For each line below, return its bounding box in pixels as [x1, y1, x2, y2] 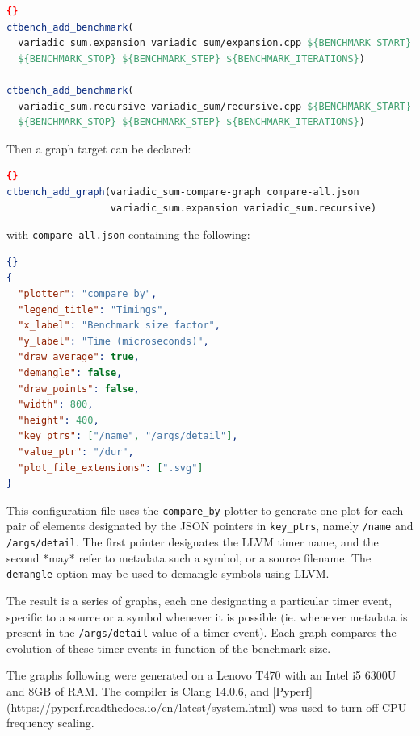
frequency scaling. [6, 714, 94, 731]
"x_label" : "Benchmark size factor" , [18, 320, 220, 332]
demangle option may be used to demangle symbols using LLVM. [6, 565, 330, 582]
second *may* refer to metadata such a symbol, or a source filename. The [6, 549, 372, 566]
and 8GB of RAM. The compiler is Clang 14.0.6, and [6, 682, 269, 699]
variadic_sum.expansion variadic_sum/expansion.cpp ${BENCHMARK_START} [18, 37, 412, 49]
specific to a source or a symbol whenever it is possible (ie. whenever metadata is [6, 608, 408, 625]
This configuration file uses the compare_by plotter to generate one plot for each [6, 501, 404, 518]
